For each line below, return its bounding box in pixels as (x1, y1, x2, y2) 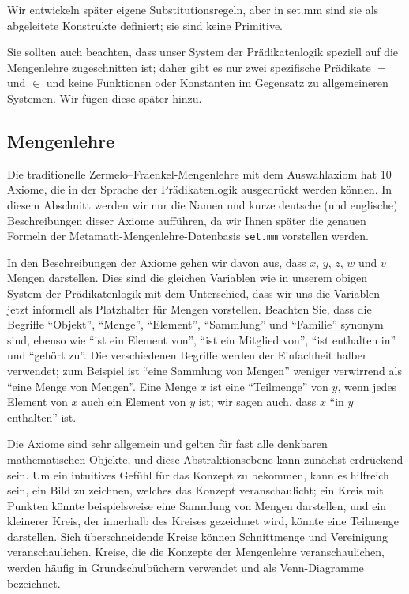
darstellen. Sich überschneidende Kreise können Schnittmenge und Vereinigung (7, 528, 388, 544)
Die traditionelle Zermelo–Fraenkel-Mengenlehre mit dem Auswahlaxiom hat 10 (7, 165, 392, 182)
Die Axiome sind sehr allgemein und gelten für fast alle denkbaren (7, 435, 328, 452)
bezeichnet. (7, 574, 61, 591)
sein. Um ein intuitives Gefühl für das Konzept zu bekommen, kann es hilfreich (7, 466, 389, 483)
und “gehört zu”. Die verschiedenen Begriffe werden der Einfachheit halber (7, 347, 367, 363)
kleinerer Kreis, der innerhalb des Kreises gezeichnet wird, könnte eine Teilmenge (7, 513, 399, 529)
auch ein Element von (81, 393, 186, 410)
